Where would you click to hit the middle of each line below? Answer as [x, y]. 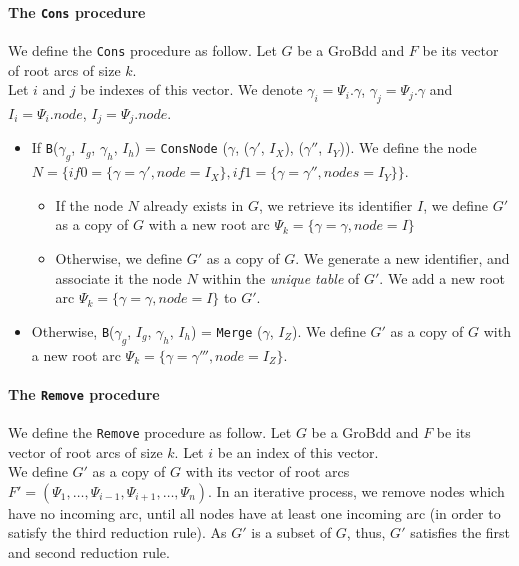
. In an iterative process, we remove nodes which [356, 490]
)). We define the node [408, 147]
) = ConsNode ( [181, 147]
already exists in [193, 204]
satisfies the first [460, 532]
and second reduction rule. [89, 552]
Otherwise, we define [119, 257]
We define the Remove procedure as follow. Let [150, 431]
